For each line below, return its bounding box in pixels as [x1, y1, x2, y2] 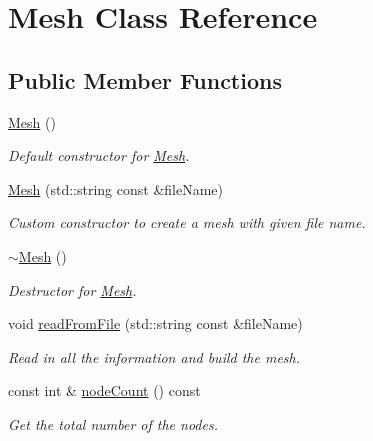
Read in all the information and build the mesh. [8, 346, 301, 367]
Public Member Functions [8, 64, 282, 95]
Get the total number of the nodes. [8, 413, 218, 434]
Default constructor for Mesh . [8, 145, 190, 166]
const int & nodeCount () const [8, 380, 201, 401]
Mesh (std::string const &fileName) [8, 178, 224, 199]
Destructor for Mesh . [8, 279, 137, 300]
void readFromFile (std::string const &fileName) [8, 313, 303, 334]
